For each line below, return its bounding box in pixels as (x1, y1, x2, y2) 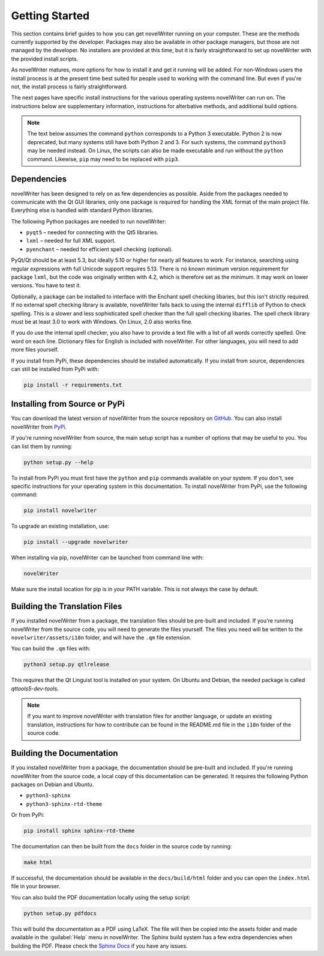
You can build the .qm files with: (11, 645, 91, 652)
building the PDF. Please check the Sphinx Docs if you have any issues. (11, 942, 188, 949)
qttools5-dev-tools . (11, 685, 59, 692)
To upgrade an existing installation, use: (11, 523, 110, 530)
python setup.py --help (23, 458, 94, 466)
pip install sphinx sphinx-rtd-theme (23, 827, 135, 835)
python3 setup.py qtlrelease (23, 661, 110, 668)
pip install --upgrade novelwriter (23, 538, 128, 546)
